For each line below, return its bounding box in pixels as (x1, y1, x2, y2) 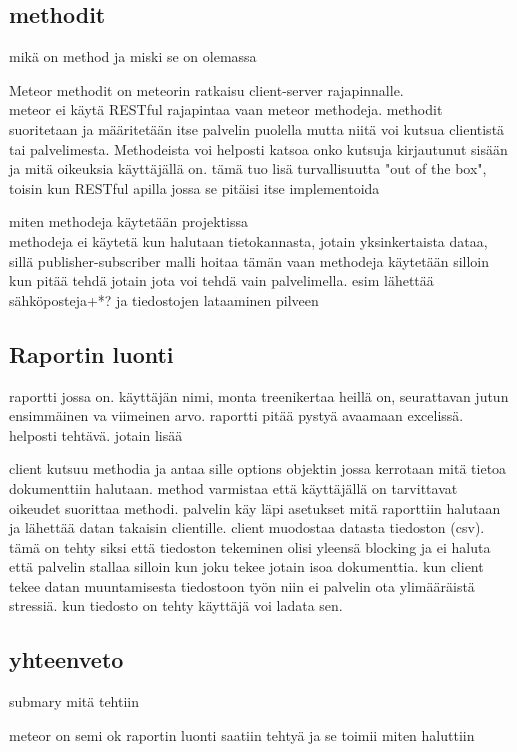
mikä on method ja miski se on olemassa (9, 46, 257, 67)
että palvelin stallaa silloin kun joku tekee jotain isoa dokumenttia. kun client (9, 556, 484, 577)
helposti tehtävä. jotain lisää (9, 424, 183, 445)
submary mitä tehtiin (9, 691, 140, 712)
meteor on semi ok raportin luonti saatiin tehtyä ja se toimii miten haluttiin (9, 724, 475, 745)
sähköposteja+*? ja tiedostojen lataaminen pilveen (9, 289, 319, 310)
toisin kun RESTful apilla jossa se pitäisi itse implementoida (9, 177, 380, 198)
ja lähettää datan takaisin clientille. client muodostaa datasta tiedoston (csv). (9, 517, 485, 538)
